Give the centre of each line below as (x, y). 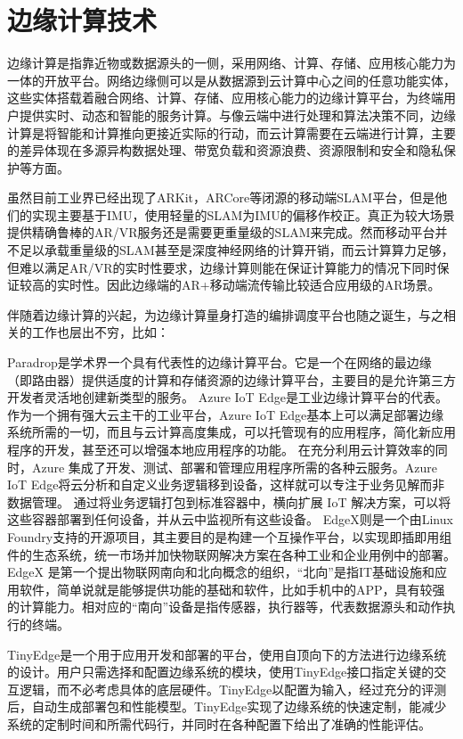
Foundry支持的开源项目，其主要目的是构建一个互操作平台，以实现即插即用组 (230, 536)
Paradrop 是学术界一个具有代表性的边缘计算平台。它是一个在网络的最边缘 (219, 362)
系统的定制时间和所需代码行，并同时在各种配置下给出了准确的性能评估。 (219, 723)
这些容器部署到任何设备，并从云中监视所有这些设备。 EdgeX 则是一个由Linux (230, 519)
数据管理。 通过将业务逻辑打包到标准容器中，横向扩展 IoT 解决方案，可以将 (229, 501)
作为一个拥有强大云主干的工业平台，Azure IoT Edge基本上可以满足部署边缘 (226, 414)
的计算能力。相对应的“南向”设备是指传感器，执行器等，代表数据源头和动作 (225, 607)
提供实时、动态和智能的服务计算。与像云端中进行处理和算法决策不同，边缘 (237, 115)
